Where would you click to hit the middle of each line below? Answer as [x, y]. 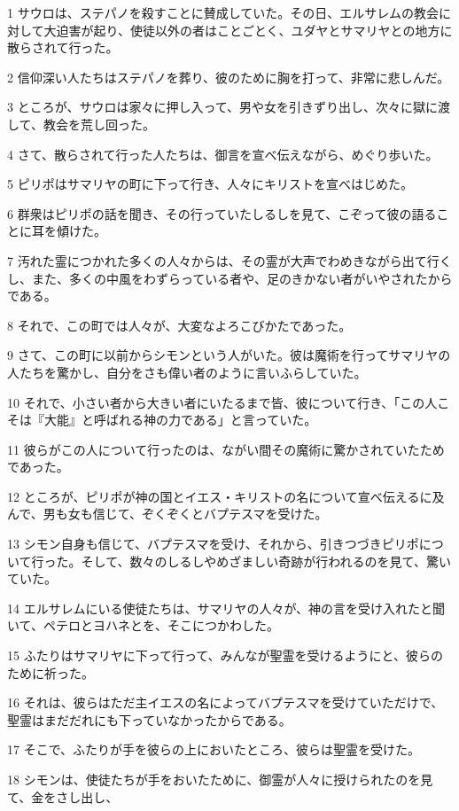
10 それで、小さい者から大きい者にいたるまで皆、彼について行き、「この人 [222, 402]
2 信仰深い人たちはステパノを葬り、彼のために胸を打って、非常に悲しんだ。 [229, 77]
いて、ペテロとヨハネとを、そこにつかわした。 [143, 625]
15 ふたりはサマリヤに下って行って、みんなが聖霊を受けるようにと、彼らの [225, 655]
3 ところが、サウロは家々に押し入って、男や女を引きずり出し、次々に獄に [222, 107]
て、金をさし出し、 [63, 796]
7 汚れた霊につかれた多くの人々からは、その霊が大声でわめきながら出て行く [229, 260]
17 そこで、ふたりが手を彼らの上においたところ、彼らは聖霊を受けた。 [214, 749]
